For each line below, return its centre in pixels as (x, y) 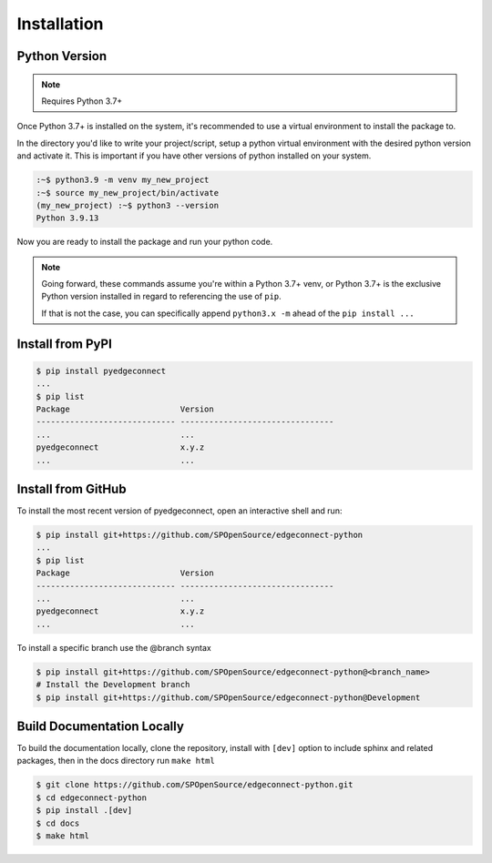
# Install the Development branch (113, 685)
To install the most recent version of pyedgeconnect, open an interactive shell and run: (179, 511)
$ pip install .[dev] (84, 811)
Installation (60, 24)
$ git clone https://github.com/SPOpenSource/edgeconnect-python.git (195, 785)
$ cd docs (58, 823)
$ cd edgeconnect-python (92, 797)
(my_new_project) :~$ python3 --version (127, 205)
